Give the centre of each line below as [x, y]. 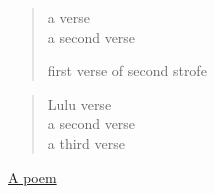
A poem [32, 176]
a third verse [86, 142]
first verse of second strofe [127, 70]
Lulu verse [79, 103]
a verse [68, 17]
